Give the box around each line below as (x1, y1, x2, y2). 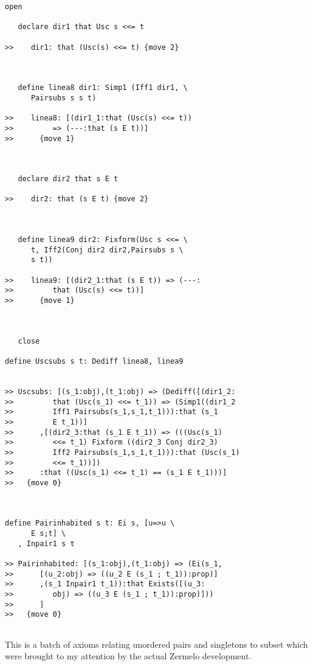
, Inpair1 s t (18, 539, 75, 548)
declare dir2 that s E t (18, 175, 119, 184)
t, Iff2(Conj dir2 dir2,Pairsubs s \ (30, 245, 184, 254)
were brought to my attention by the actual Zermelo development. (5, 650, 252, 662)
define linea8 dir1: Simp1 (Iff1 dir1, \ (18, 83, 188, 92)
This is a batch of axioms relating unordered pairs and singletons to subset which (5, 637, 308, 650)
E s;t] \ (30, 529, 66, 538)
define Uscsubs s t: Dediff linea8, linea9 (5, 356, 184, 366)
